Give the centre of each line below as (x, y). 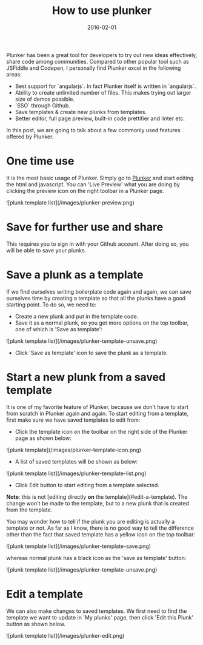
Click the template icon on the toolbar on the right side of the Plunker (101, 431)
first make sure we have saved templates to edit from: (73, 420)
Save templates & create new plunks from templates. (81, 112)
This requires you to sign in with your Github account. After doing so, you (98, 244)
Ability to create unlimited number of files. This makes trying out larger (103, 92)
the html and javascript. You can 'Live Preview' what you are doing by (93, 184)
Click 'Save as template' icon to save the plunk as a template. (92, 353)
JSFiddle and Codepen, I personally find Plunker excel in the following (94, 68)
